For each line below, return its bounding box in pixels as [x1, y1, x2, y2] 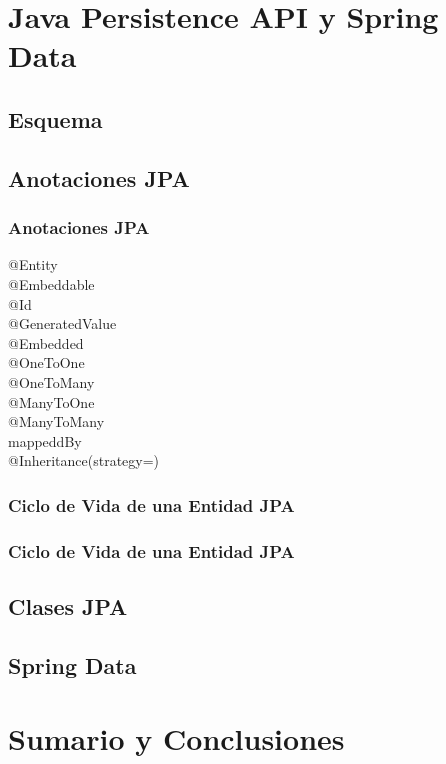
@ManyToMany [8, 411, 105, 432]
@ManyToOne [8, 391, 95, 412]
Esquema [8, 103, 103, 134]
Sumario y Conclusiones [8, 718, 345, 759]
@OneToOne [8, 352, 85, 373]
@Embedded [8, 332, 84, 353]
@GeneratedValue [8, 313, 117, 334]
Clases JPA [8, 590, 128, 621]
